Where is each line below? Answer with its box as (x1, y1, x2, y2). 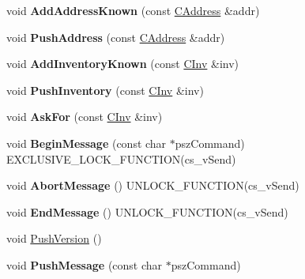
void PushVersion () (6, 230, 102, 247)
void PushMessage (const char (6, 256, 163, 273)
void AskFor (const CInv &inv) (6, 108, 163, 125)
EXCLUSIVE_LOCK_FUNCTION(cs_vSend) (6, 150, 236, 167)
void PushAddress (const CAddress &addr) (6, 28, 225, 45)
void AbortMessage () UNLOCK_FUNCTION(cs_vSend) (6, 177, 299, 194)
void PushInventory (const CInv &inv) (6, 81, 204, 98)
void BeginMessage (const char (6, 134, 167, 151)
